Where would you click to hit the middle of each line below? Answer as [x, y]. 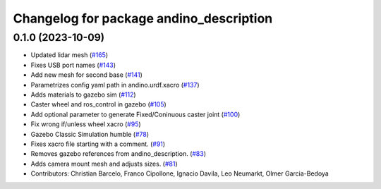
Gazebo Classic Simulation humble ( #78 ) [90, 134]
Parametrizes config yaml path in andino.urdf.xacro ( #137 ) [115, 85]
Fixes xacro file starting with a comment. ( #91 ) [98, 144]
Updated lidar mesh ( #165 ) [69, 55]
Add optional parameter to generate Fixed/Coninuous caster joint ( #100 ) [135, 114]
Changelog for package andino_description [143, 18]
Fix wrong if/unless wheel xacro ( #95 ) [86, 124]
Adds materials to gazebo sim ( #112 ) [84, 94]
